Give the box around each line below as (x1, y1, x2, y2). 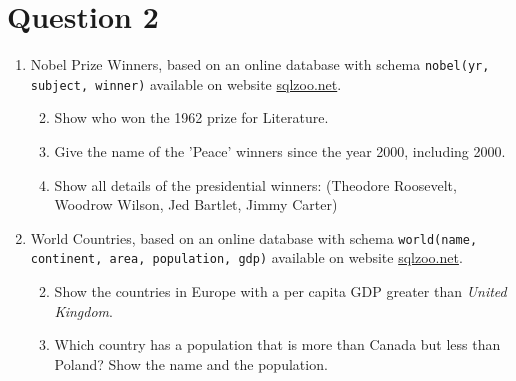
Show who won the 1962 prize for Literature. (54, 107, 329, 128)
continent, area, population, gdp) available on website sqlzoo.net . (30, 247, 463, 268)
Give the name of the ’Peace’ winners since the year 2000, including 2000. (54, 141, 506, 162)
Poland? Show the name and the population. (54, 353, 328, 374)
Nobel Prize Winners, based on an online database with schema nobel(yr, (30, 54, 490, 75)
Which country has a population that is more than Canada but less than (54, 334, 501, 355)
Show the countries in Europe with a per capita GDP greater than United (54, 281, 507, 302)
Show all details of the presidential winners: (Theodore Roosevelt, (54, 174, 457, 195)
